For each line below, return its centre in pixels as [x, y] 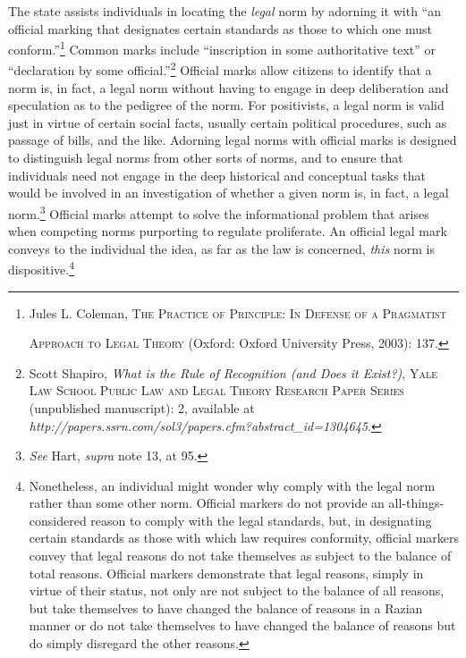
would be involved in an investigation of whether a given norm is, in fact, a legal [229, 193]
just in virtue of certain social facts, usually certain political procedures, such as [228, 122]
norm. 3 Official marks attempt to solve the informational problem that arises [219, 212]
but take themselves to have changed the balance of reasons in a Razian [226, 607]
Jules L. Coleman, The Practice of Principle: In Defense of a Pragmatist [237, 312]
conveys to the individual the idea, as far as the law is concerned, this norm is [221, 248]
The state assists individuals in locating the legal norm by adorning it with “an [225, 11]
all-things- [416, 503]
